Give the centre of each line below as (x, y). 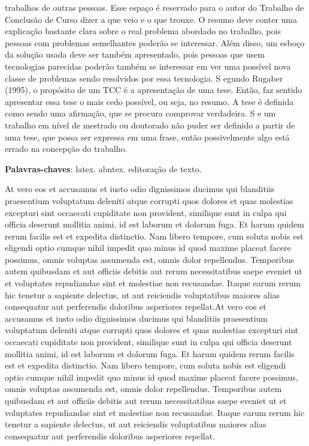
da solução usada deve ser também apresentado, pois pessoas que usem (135, 54)
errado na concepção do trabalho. (66, 149)
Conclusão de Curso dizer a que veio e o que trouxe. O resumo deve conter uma (151, 19)
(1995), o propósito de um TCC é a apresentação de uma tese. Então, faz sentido (154, 90)
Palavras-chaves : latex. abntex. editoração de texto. (103, 168)
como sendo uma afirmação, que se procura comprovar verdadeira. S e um (140, 113)
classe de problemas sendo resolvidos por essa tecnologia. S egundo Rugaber (144, 78)
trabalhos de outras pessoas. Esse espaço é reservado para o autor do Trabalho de (154, 7)
